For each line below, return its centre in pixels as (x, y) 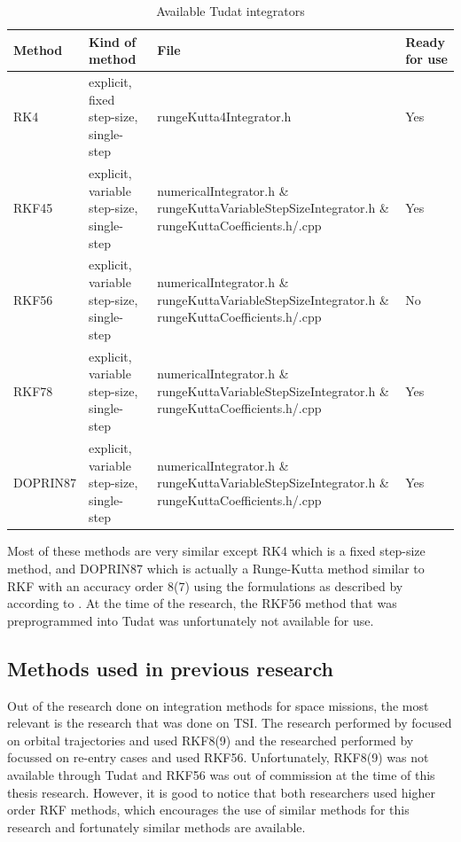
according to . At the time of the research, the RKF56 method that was (202, 603)
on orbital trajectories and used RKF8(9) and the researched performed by (211, 740)
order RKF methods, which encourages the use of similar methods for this (208, 810)
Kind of (112, 41)
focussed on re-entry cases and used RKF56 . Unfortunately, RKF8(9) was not (218, 757)
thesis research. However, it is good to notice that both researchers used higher (221, 792)
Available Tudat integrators (230, 11)
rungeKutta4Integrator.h (224, 117)
